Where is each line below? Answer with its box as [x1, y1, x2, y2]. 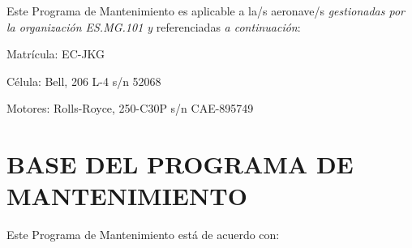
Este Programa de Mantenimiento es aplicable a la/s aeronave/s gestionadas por [6, 2, 405, 19]
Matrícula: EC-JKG [6, 45, 105, 62]
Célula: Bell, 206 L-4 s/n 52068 [6, 72, 161, 89]
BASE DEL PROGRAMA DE [6, 148, 354, 181]
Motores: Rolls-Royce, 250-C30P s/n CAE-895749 [6, 100, 254, 117]
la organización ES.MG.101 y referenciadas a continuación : [6, 18, 301, 35]
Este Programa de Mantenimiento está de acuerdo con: [6, 226, 280, 243]
